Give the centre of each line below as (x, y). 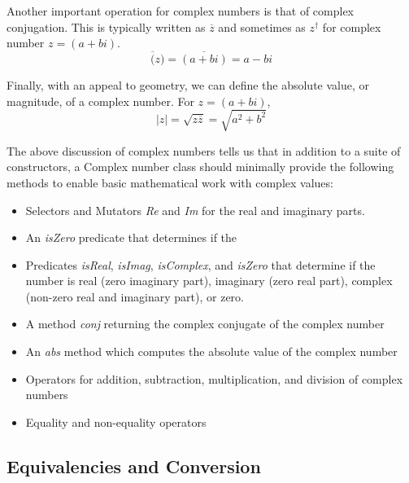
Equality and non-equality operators (116, 422)
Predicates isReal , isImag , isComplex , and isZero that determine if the (200, 264)
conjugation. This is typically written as (106, 26)
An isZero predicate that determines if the (131, 237)
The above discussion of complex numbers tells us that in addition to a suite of (204, 150)
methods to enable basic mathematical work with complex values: (170, 182)
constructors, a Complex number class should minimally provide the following (200, 167)
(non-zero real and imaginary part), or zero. (135, 296)
